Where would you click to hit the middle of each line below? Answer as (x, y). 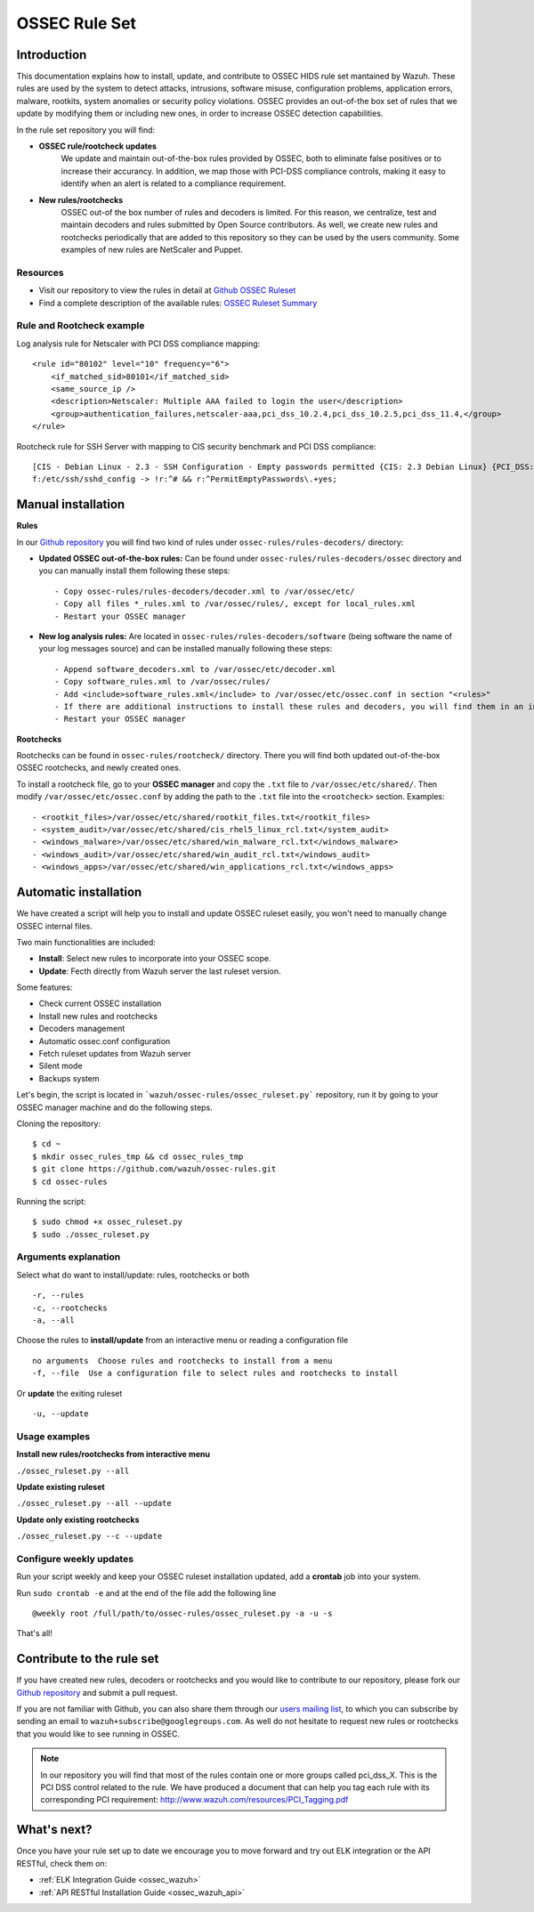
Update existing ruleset (61, 1487)
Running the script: (51, 1201)
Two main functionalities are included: (86, 942)
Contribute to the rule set (88, 1659)
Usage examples (53, 1436)
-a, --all (53, 1321)
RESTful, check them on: (62, 1863)
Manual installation (71, 504)
